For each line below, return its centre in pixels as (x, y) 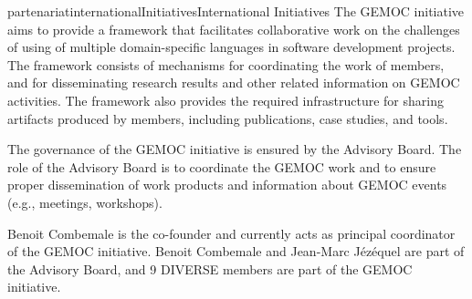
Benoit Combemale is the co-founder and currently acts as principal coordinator (231, 233)
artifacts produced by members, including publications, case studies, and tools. (228, 118)
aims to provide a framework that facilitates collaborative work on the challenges (234, 29)
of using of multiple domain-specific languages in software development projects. (231, 47)
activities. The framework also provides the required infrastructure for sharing (226, 100)
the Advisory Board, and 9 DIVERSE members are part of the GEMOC (210, 268)
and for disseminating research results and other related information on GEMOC (234, 82)
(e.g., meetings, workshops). (85, 202)
